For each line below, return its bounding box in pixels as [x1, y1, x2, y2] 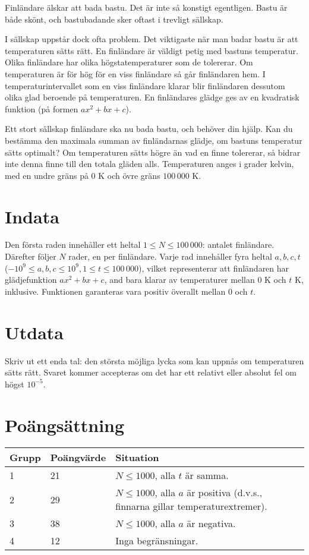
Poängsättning [5, 412, 125, 437]
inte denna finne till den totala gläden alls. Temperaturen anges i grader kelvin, [5, 157, 294, 170]
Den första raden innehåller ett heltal [5, 238, 141, 251]
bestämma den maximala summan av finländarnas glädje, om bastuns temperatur [5, 134, 302, 146]
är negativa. [187, 516, 236, 531]
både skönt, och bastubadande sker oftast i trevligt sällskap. [5, 12, 223, 25]
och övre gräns [107, 169, 160, 181]
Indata [5, 204, 59, 228]
